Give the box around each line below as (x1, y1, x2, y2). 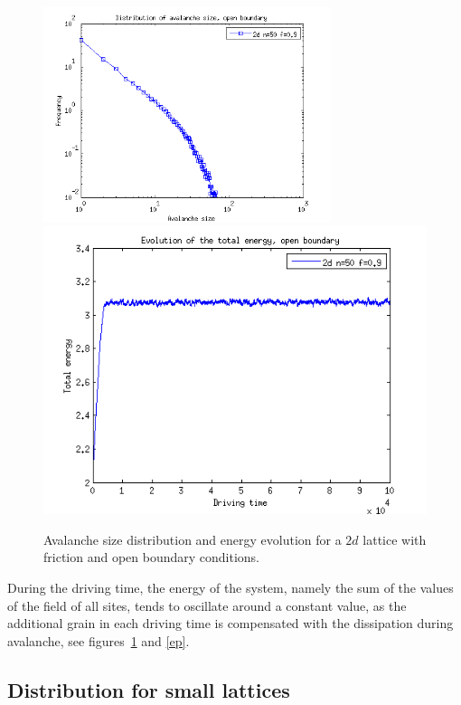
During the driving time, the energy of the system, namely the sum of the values (7, 578, 454, 597)
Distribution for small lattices (7, 675, 290, 703)
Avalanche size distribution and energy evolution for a (43, 529, 342, 548)
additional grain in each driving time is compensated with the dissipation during (7, 614, 454, 633)
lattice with (362, 529, 427, 548)
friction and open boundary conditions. (43, 548, 260, 567)
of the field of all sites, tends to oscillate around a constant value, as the (7, 595, 407, 614)
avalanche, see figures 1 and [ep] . (7, 631, 190, 650)
